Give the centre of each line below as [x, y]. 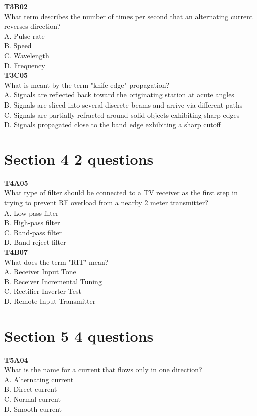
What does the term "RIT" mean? [56, 262]
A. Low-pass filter [31, 212]
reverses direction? [32, 26]
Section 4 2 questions [79, 159]
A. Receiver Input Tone [40, 272]
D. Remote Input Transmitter [50, 301]
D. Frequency [25, 65]
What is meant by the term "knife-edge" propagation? [87, 85]
